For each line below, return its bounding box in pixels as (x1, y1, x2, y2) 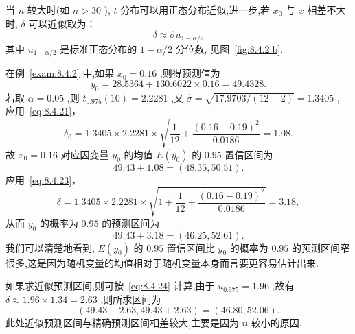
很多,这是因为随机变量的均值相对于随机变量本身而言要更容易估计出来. (5, 255, 319, 270)
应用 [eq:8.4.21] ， (5, 104, 82, 118)
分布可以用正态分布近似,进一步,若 (120, 3, 271, 16)
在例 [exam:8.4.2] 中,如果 (5, 66, 115, 80)
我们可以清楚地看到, (5, 240, 95, 254)
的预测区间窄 (291, 240, 350, 254)
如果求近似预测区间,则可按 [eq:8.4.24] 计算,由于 (5, 278, 215, 293)
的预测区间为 (102, 215, 160, 230)
